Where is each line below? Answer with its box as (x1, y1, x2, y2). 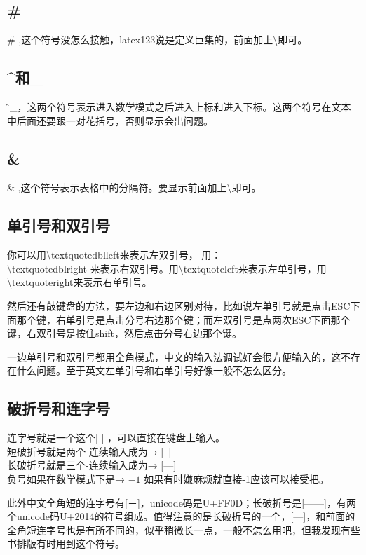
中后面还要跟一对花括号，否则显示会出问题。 (7, 113, 213, 128)
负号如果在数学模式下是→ (7, 471, 125, 486)
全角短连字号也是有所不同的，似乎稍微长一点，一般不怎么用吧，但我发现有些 (7, 522, 360, 537)
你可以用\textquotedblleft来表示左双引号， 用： (7, 247, 222, 262)
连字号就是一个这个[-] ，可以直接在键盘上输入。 (7, 430, 226, 445)
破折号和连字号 (7, 397, 110, 419)
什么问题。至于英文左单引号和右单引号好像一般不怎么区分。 (16, 363, 292, 378)
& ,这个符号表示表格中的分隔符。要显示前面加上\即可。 (7, 180, 262, 195)
